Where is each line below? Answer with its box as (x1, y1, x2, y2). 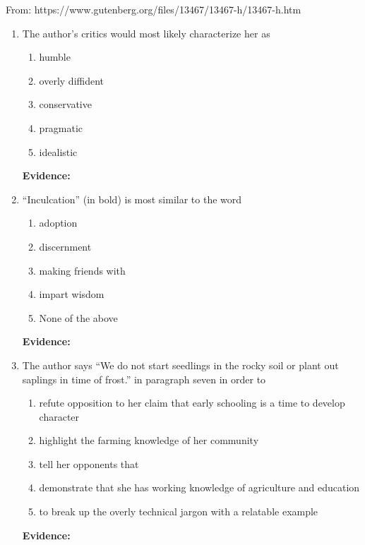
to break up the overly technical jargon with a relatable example (39, 504, 318, 519)
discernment (39, 239, 92, 253)
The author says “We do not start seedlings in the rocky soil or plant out (22, 357, 339, 372)
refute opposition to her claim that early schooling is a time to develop (39, 395, 345, 410)
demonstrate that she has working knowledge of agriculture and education (39, 480, 360, 495)
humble (39, 49, 71, 64)
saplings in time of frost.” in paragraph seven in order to (22, 371, 266, 386)
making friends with (39, 263, 126, 277)
